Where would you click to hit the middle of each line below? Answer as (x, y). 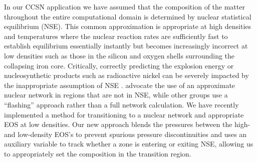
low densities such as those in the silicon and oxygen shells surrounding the (119, 55)
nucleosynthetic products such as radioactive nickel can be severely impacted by (126, 75)
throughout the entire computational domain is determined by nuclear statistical (128, 16)
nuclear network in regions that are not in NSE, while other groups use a (116, 95)
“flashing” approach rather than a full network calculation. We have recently (121, 104)
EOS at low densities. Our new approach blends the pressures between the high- (127, 124)
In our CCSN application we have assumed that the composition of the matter (124, 6)
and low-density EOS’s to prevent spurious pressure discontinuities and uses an (125, 134)
